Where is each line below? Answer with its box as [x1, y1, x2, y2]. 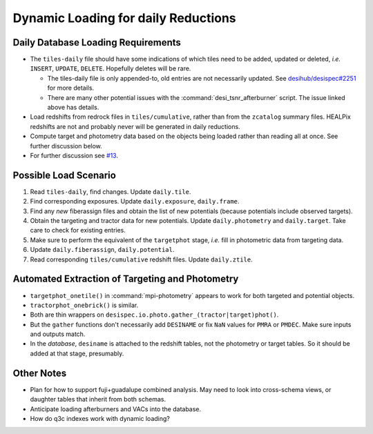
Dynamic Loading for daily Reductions [12, 10, 236, 26]
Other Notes [12, 367, 67, 379]
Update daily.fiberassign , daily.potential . [30, 246, 175, 254]
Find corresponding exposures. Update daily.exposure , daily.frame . [30, 197, 240, 206]
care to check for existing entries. [30, 226, 126, 235]
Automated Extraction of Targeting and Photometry [12, 273, 239, 285]
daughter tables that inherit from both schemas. [30, 395, 166, 404]
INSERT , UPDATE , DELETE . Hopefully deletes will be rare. [30, 64, 191, 72]
